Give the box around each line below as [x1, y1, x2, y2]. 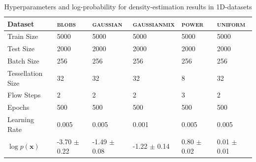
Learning [7, 114, 34, 125]
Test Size [7, 43, 34, 54]
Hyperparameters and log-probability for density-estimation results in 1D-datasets [4, 1, 252, 11]
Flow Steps [7, 90, 41, 100]
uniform [217, 18, 246, 29]
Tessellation [7, 67, 43, 78]
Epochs [7, 102, 30, 112]
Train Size [7, 31, 38, 41]
